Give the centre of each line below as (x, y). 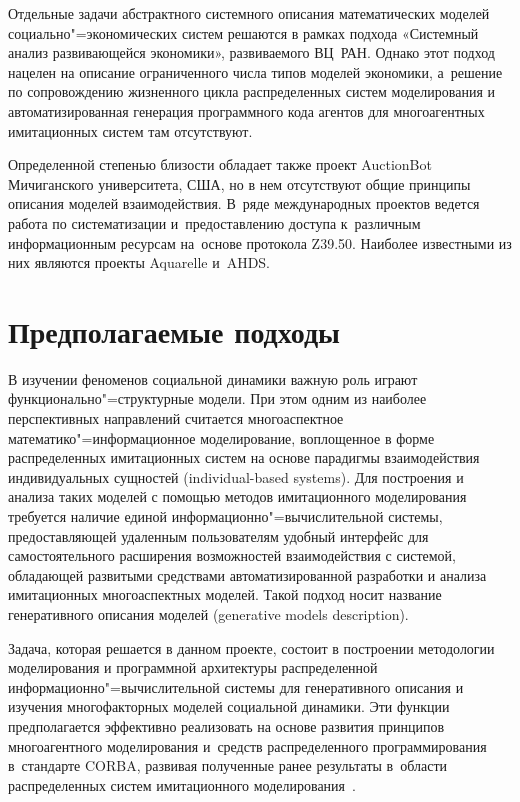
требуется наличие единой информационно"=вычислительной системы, (225, 516)
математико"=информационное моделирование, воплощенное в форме (221, 437)
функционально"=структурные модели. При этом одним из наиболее (217, 398)
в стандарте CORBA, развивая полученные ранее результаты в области (228, 765)
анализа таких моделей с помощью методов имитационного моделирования (237, 496)
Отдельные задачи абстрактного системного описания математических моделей (249, 13)
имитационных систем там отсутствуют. (130, 130)
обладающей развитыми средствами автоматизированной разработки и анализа (247, 574)
